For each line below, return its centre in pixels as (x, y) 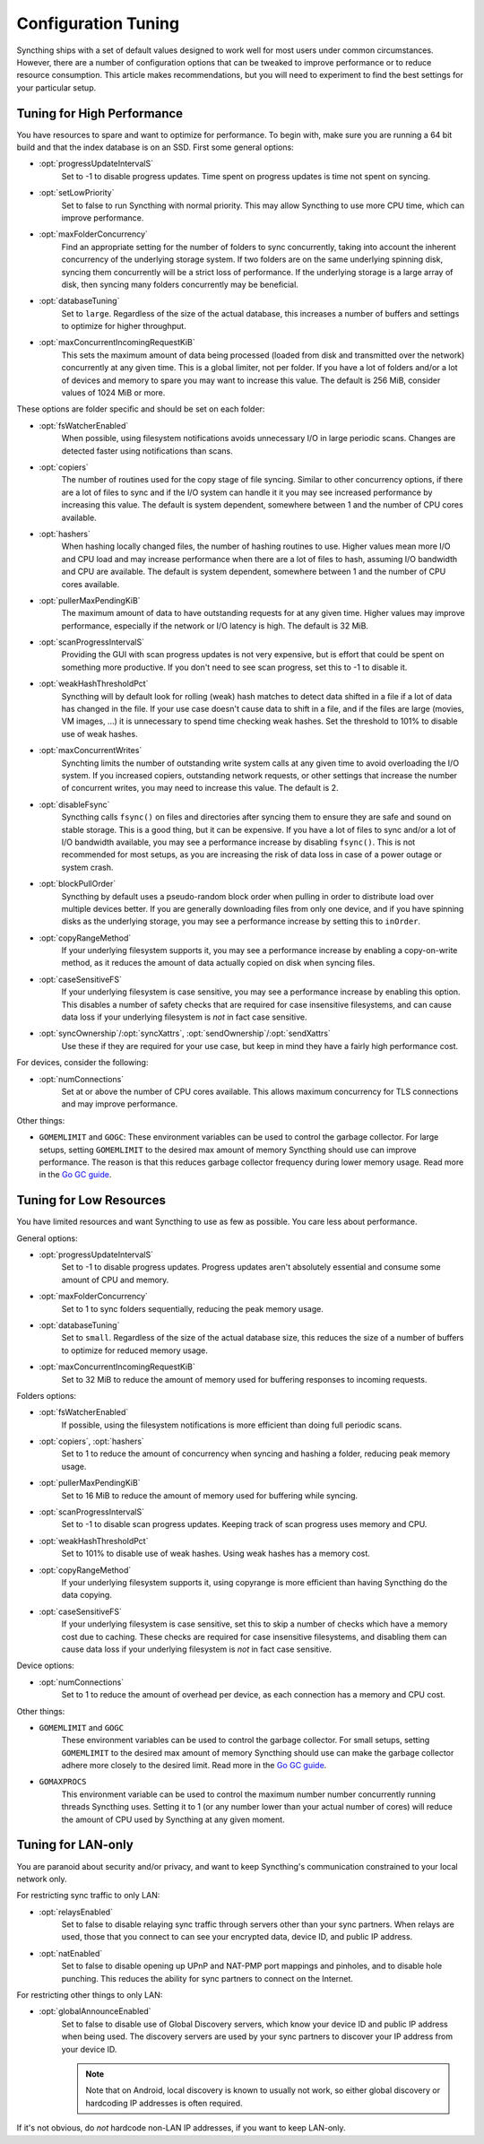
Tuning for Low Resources (91, 1200)
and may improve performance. (120, 1104)
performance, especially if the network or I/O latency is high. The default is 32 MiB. (215, 625)
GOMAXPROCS (63, 1782)
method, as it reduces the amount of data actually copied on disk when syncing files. (218, 963)
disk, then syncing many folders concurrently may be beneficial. (180, 284)
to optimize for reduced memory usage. (134, 1350)
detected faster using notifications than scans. (147, 451)
